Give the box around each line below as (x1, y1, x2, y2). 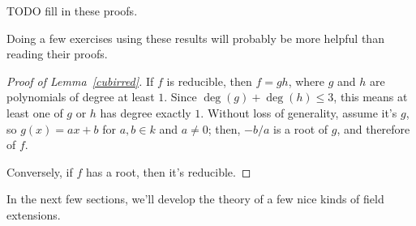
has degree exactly (100, 104, 191, 121)
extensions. (6, 206, 61, 223)
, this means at (333, 88, 408, 105)
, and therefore (337, 120, 410, 137)
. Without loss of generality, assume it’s (200, 104, 397, 121)
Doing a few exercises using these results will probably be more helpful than (6, 29, 384, 46)
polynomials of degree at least (6, 88, 155, 105)
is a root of (273, 120, 328, 137)
